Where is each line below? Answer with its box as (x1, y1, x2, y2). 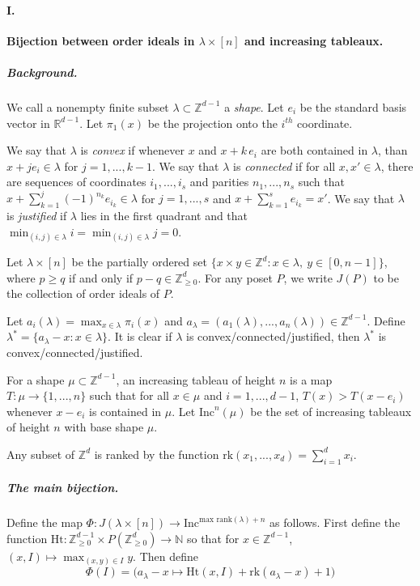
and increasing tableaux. (244, 32, 384, 49)
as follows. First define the (269, 514, 401, 531)
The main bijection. (6, 479, 119, 496)
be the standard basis (299, 98, 407, 115)
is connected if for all (233, 157, 336, 174)
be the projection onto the (147, 114, 278, 131)
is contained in (88, 402, 162, 419)
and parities (189, 173, 249, 190)
